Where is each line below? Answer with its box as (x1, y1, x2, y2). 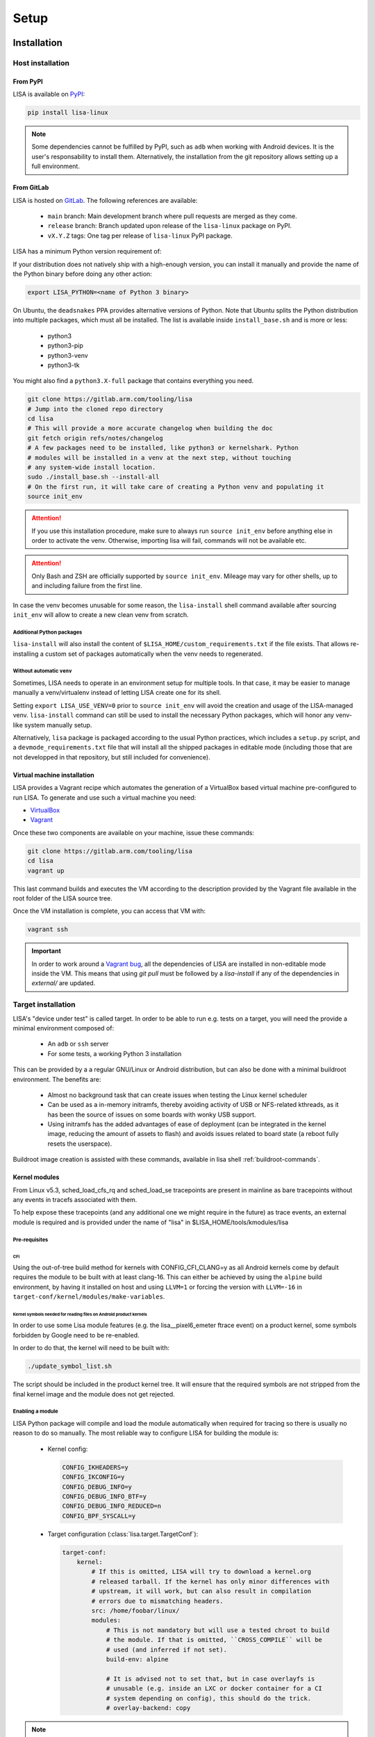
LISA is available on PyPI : (12, 90, 85, 99)
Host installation (12, 58, 69, 67)
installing (12, 650, 39, 658)
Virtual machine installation (12, 771, 94, 779)
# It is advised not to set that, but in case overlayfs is (106, 1674, 315, 1683)
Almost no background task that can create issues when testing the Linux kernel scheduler (47, 1091, 308, 1099)
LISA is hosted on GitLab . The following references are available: (12, 196, 198, 204)
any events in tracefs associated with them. (12, 1196, 137, 1204)
